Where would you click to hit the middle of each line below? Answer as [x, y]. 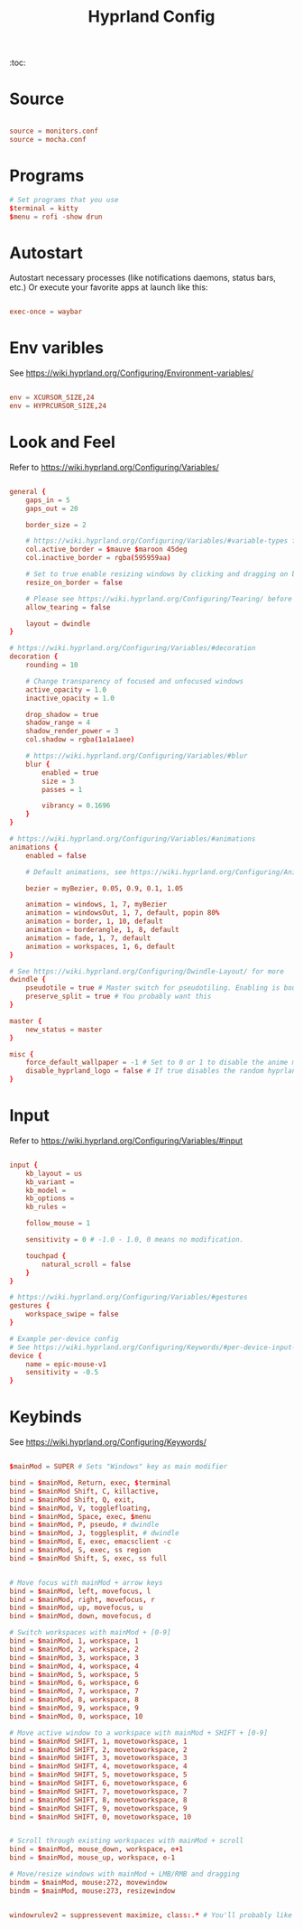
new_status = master [64, 1030]
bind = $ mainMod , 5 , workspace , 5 [74, 1674]
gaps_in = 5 [48, 500]
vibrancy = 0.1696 [76, 806]
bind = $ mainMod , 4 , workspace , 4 [74, 1666]
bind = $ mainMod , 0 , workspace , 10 [76, 1716]
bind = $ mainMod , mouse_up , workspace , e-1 [92, 1858]
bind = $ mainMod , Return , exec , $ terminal [90, 1483]
